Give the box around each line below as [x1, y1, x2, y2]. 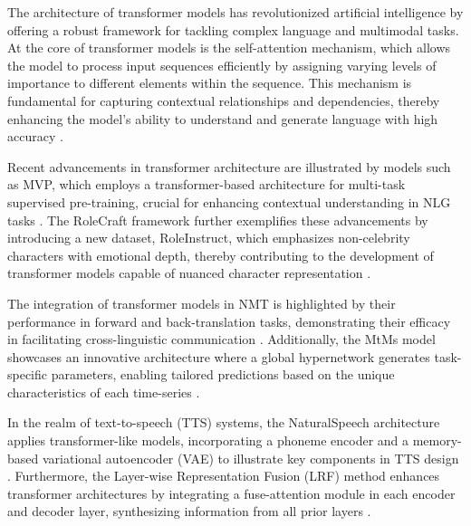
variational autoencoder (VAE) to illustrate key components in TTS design [42, 448, 459, 467]
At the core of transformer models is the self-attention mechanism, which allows [7, 38, 451, 57]
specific [7, 365, 48, 384]
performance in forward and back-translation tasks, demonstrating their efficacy [7, 311, 451, 330]
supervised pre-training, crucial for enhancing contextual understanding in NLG [7, 192, 451, 211]
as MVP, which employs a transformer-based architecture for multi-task [7, 175, 406, 194]
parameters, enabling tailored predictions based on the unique [51, 365, 395, 384]
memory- [412, 431, 462, 450]
